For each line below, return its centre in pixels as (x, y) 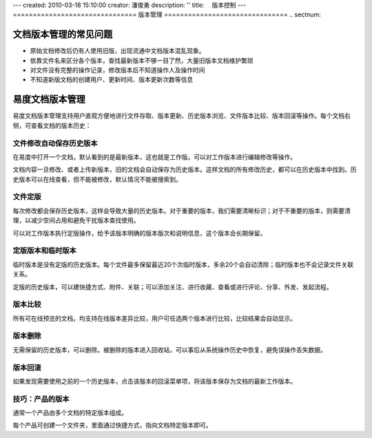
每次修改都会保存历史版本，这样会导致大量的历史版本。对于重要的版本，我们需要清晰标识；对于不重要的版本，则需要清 (182, 211)
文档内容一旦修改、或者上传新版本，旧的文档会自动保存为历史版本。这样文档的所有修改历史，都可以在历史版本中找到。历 (185, 169)
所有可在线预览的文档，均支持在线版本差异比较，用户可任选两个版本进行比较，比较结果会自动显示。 (154, 318)
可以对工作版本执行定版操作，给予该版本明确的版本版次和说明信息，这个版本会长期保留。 (139, 233)
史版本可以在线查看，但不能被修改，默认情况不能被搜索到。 (97, 179)
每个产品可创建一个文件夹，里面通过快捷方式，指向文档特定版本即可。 (112, 425)
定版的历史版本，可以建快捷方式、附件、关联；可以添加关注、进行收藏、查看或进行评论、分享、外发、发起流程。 (173, 286)
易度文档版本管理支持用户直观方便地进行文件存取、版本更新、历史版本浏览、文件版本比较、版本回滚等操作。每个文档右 (182, 116)
